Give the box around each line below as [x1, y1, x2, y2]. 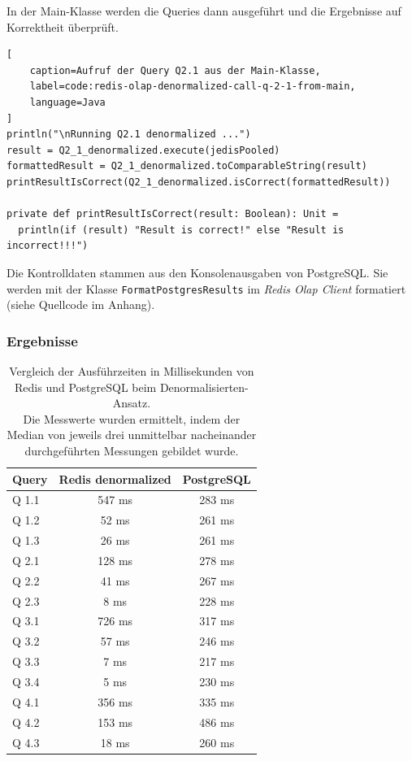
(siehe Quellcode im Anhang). [7, 296, 155, 313]
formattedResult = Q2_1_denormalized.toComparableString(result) [7, 160, 367, 172]
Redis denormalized [59, 470, 171, 487]
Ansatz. [112, 394, 151, 411]
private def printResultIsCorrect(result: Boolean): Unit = [7, 208, 339, 220]
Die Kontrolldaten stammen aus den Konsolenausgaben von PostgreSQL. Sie [7, 263, 388, 280]
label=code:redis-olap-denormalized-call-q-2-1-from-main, [29, 80, 356, 93]
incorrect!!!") [7, 240, 89, 252]
